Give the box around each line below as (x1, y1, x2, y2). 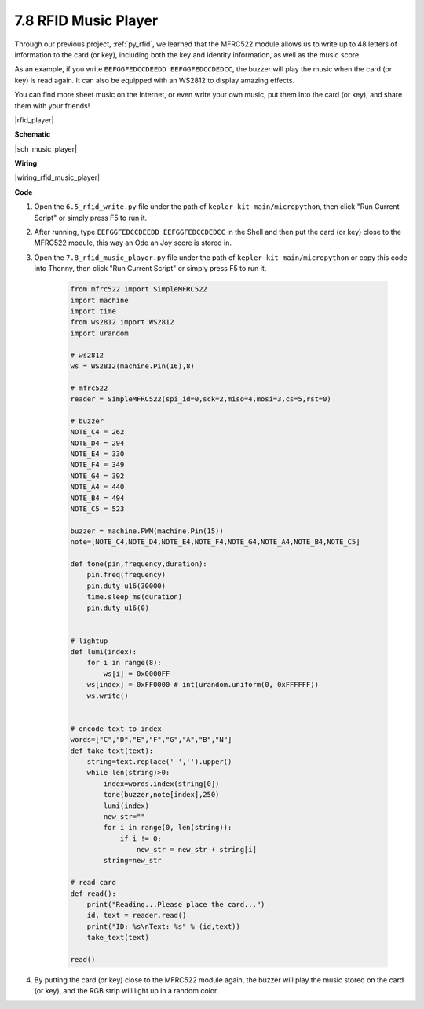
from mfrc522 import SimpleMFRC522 (70, 285, 207, 294)
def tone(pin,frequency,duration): (70, 559, 207, 568)
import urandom (70, 328, 129, 338)
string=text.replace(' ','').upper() (86, 757, 232, 766)
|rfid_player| (14, 115, 54, 125)
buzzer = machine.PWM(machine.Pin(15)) (70, 526, 224, 536)
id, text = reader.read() (86, 911, 187, 920)
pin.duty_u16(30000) (86, 581, 166, 590)
